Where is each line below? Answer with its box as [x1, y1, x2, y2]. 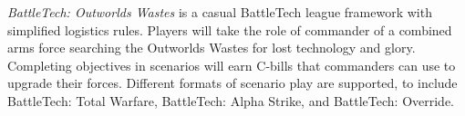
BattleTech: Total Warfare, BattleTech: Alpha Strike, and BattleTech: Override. [7, 91, 455, 110]
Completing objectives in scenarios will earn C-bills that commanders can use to [7, 55, 456, 74]
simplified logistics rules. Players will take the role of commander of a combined [7, 20, 452, 39]
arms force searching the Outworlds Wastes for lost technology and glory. [7, 38, 416, 57]
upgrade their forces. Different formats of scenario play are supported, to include [7, 73, 458, 92]
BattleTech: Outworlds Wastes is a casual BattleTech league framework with [7, 3, 432, 21]
